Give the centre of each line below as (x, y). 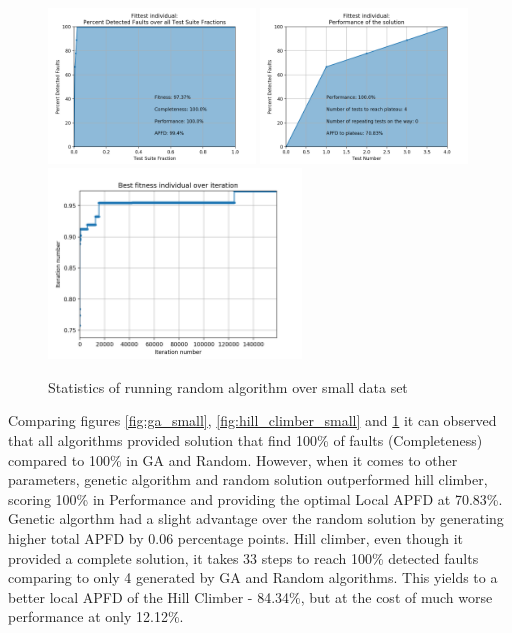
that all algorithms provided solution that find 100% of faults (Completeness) (245, 439)
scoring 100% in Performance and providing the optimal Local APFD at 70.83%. (255, 498)
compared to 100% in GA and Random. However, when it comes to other (233, 459)
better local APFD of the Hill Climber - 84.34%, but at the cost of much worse (250, 596)
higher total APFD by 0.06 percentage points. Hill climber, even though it (236, 537)
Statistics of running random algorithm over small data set (228, 386)
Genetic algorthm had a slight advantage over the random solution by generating (256, 518)
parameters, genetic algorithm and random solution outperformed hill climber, (248, 479)
